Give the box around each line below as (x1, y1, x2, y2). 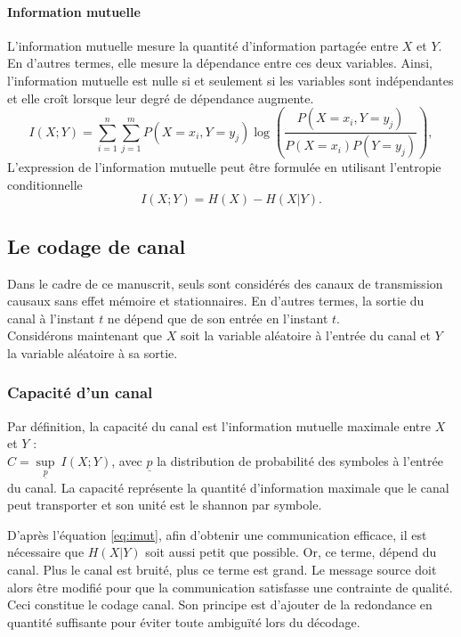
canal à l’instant (7, 308, 95, 327)
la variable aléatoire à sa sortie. (7, 343, 178, 362)
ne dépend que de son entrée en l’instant (107, 308, 328, 327)
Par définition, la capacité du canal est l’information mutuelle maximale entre (7, 416, 432, 435)
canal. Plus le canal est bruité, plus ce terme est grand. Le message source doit (7, 560, 437, 579)
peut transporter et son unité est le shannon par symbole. (7, 495, 322, 514)
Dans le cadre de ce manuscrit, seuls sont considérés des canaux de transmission (7, 274, 443, 292)
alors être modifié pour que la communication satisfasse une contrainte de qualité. (7, 577, 453, 596)
